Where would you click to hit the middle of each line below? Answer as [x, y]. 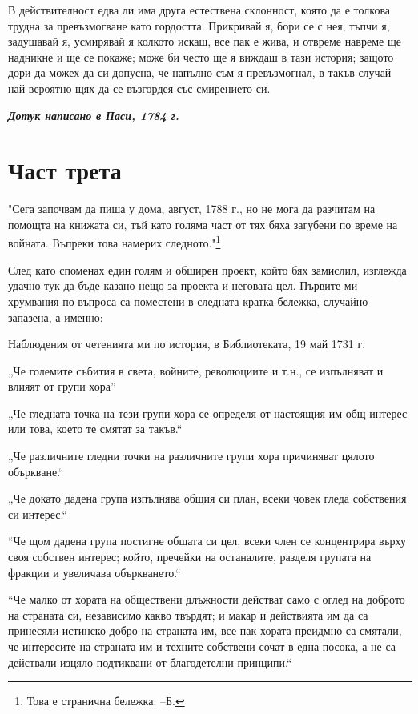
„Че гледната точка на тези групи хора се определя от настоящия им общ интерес [208, 413]
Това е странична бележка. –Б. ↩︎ [106, 701]
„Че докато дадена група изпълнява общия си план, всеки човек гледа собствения [207, 498]
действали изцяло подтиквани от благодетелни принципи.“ [150, 662]
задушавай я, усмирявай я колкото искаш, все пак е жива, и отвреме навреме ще [205, 41]
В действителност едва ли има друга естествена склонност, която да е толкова [199, 10]
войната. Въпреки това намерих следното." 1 [115, 242]
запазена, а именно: [56, 317]
